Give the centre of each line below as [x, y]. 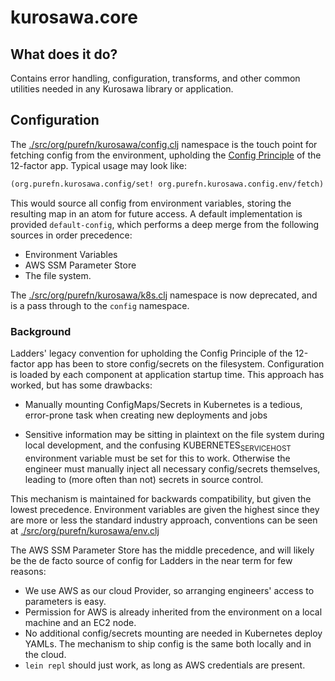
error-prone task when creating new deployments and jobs [146, 415]
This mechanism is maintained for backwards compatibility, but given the [161, 498]
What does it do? [64, 54]
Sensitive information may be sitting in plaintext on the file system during [174, 434]
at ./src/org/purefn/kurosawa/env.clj [85, 530]
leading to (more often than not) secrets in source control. [144, 479]
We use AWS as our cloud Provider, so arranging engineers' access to [169, 590]
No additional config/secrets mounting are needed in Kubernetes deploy [173, 633]
